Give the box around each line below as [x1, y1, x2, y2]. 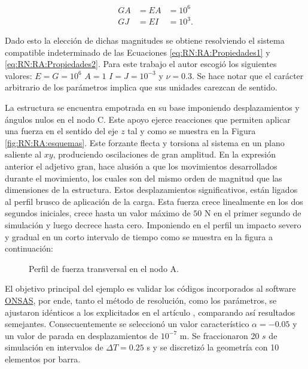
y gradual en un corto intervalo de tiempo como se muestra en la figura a [5, 230, 273, 243]
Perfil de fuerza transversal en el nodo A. [29, 262, 179, 274]
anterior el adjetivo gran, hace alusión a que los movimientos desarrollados [5, 160, 277, 172]
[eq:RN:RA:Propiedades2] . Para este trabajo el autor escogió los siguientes [5, 58, 277, 70]
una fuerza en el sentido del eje [5, 125, 118, 137]
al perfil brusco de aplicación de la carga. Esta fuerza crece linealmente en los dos [5, 195, 303, 207]
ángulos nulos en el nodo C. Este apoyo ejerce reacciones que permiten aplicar [5, 113, 291, 125]
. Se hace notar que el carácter [191, 69, 304, 81]
